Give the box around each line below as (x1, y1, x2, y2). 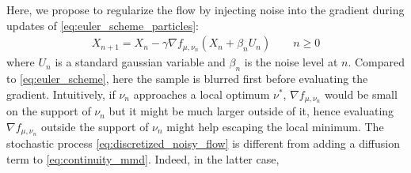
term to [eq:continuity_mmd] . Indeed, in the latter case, (6, 150, 280, 167)
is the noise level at (244, 54, 338, 70)
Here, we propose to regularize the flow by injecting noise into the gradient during (6, 2, 405, 17)
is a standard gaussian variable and (55, 54, 226, 70)
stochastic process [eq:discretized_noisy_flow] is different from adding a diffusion (6, 135, 400, 152)
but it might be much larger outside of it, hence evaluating (108, 103, 394, 119)
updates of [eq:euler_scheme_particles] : (6, 17, 199, 33)
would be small (325, 85, 398, 102)
